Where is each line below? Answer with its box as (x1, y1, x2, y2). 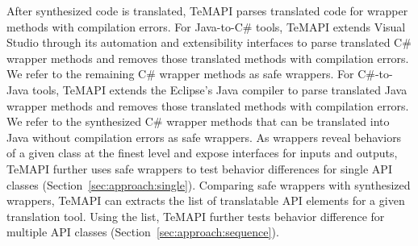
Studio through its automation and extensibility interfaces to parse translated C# (6, 34, 412, 51)
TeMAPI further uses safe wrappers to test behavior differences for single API (6, 160, 392, 177)
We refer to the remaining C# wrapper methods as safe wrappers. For (6, 65, 354, 82)
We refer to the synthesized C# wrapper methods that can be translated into (6, 113, 390, 130)
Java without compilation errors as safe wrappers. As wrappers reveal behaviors (6, 128, 402, 145)
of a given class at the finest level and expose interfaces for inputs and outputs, (6, 144, 398, 161)
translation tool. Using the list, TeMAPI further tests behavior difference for (6, 207, 385, 224)
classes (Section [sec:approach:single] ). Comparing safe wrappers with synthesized (6, 176, 411, 193)
